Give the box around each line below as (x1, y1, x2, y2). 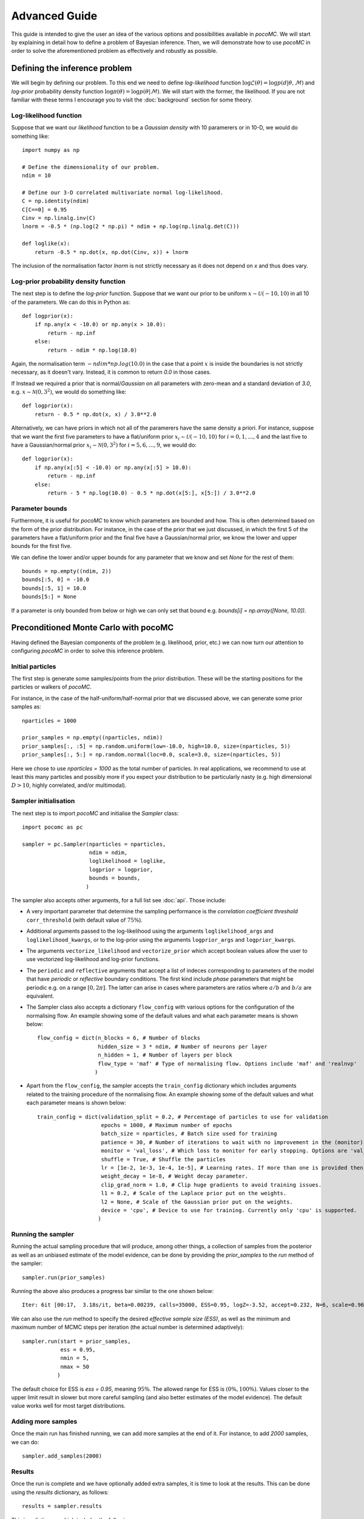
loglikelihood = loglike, (89, 857, 166, 865)
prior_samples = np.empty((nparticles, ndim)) (22, 734, 163, 741)
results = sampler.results (22, 1503, 103, 1510)
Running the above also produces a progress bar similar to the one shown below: (11, 1288, 214, 1294)
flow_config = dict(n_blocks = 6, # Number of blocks (37, 1035, 200, 1041)
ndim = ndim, (89, 849, 128, 856)
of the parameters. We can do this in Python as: (11, 298, 130, 306)
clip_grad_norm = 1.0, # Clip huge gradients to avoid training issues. (101, 1181, 322, 1188)
